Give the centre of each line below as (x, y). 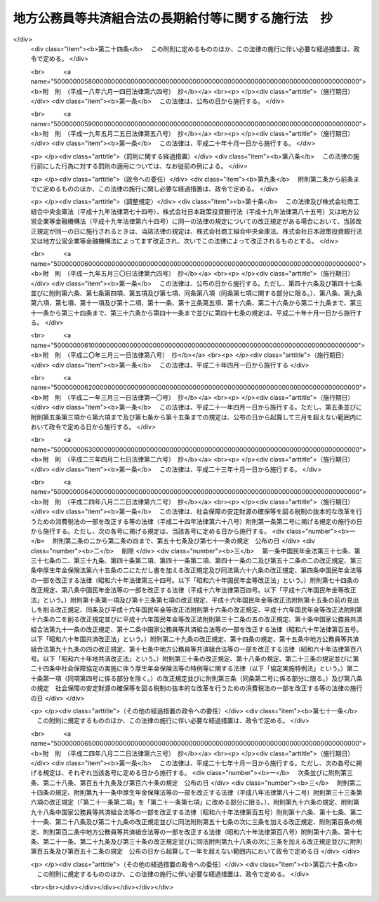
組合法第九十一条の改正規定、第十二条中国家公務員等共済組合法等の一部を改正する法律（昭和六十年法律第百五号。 (197, 629)
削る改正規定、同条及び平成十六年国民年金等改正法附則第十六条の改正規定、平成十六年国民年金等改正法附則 (199, 610)
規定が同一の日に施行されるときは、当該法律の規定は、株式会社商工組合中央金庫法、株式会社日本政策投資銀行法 (199, 231)
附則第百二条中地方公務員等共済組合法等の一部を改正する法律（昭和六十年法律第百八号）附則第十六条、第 (196, 832)
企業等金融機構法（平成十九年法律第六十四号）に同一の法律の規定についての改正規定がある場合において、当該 (196, 222)
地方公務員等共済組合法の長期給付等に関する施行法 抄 (173, 18)
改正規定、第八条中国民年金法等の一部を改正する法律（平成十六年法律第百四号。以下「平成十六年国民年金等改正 (193, 590)
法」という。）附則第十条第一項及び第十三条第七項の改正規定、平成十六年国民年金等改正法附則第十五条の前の (189, 600)
